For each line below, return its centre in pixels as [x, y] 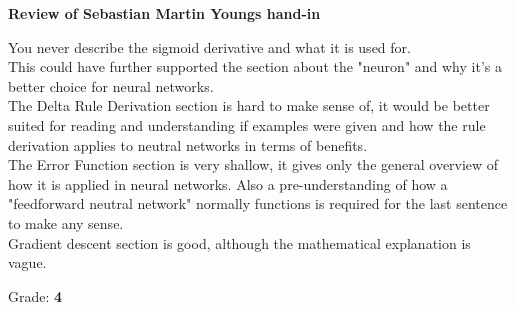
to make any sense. [66, 222]
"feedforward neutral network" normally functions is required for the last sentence [258, 203]
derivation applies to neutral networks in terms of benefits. [188, 144]
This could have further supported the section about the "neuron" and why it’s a [255, 66]
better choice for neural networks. [111, 85]
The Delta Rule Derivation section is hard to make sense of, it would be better [249, 105]
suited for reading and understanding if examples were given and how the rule [247, 124]
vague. [27, 262]
